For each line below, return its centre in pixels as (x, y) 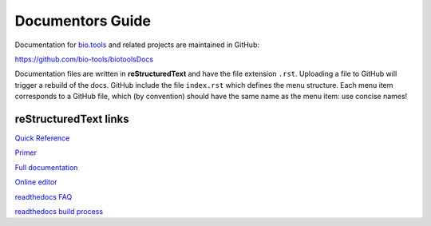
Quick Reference (42, 138)
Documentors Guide (83, 21)
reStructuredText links (72, 119)
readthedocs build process (59, 211)
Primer (26, 153)
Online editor (36, 182)
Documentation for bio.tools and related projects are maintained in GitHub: (137, 45)
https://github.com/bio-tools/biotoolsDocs (84, 59)
